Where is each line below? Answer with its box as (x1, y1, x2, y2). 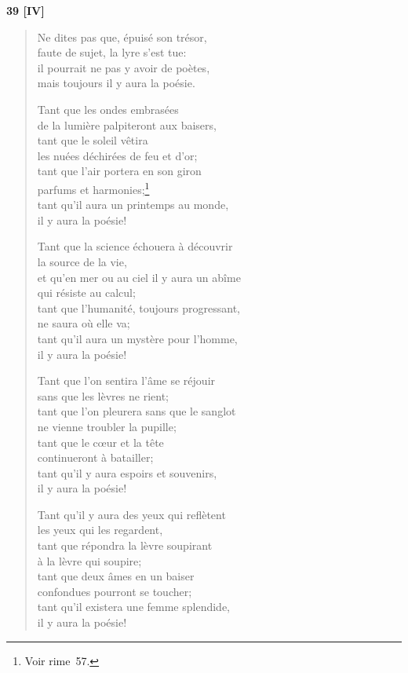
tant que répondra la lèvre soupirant (37, 537, 213, 554)
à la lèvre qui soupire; (37, 552, 142, 569)
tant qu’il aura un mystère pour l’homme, (37, 330, 238, 346)
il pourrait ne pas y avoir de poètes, (37, 59, 210, 75)
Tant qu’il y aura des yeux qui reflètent (37, 506, 226, 522)
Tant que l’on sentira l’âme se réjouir (37, 372, 216, 389)
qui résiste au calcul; (37, 284, 136, 301)
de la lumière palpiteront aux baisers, (37, 116, 217, 133)
